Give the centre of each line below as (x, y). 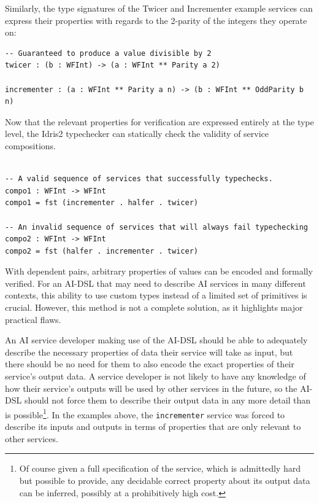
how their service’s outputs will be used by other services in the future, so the (151, 388)
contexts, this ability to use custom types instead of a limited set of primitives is (156, 295)
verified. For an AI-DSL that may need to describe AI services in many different (156, 283)
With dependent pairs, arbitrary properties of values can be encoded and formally (159, 271)
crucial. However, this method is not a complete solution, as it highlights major (154, 307)
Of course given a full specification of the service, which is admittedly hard (160, 468)
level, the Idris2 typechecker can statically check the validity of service (137, 134)
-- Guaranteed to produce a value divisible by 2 (108, 53)
